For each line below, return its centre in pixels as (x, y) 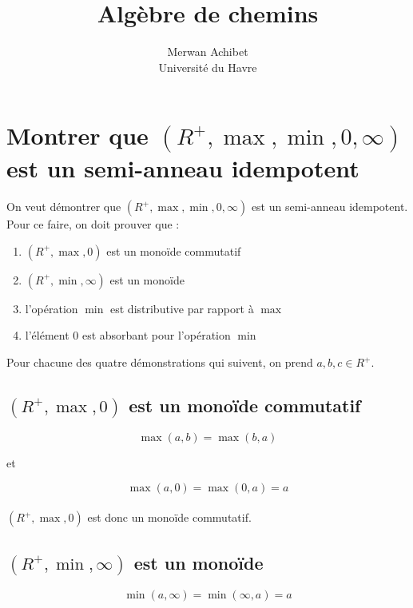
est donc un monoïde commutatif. (169, 517)
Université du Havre (208, 67)
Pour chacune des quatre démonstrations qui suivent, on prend (160, 362)
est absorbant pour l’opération (156, 335)
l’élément (47, 335)
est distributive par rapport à (182, 308)
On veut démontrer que (64, 207)
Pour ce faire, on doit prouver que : (93, 224)
